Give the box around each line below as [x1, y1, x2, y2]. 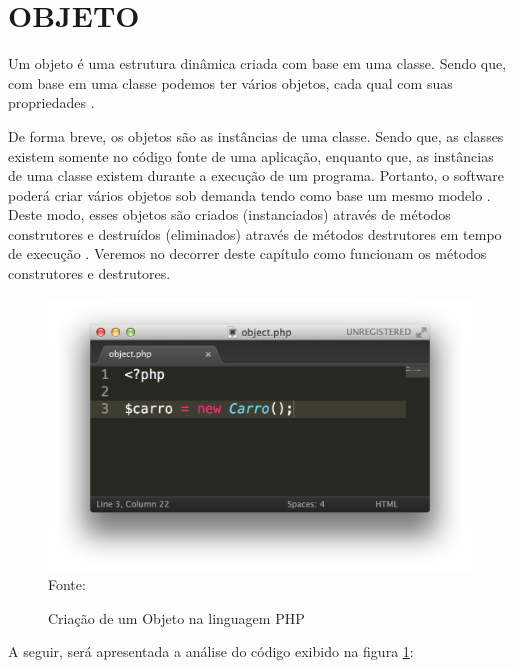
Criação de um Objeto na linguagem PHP [48, 607, 305, 628]
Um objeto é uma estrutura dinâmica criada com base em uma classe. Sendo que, [8, 53, 507, 74]
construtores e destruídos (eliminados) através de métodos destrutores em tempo [8, 223, 502, 244]
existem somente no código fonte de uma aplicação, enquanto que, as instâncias [8, 145, 494, 166]
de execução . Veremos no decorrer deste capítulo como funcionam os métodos [8, 243, 487, 264]
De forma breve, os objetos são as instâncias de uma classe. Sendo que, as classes [8, 125, 504, 146]
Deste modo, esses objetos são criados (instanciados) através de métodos [8, 204, 451, 225]
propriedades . [8, 92, 95, 113]
